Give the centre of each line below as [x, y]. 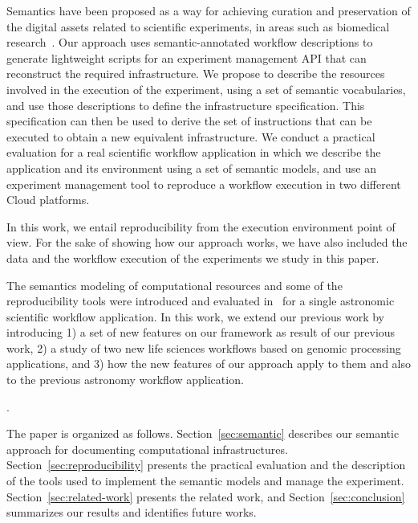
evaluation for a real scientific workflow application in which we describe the [194, 152]
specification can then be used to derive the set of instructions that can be [189, 121]
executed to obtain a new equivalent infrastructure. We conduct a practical [191, 136]
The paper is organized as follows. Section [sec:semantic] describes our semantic [203, 433]
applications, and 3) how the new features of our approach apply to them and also [209, 364]
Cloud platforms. [48, 200]
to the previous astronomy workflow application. [125, 380]
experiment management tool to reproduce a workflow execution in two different [204, 184]
